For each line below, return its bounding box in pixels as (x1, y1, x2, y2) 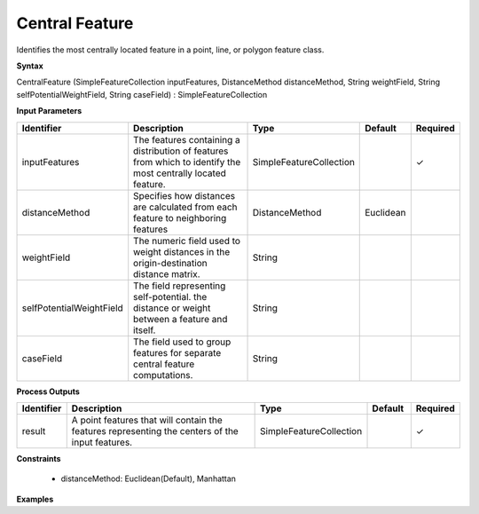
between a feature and (133, 312, 228, 325)
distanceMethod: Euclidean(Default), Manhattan (60, 473, 237, 484)
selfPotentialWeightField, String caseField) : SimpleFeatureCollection (16, 89, 268, 99)
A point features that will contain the (71, 414, 223, 426)
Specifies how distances (133, 189, 235, 202)
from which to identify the (133, 155, 241, 168)
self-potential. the (133, 290, 208, 303)
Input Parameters (16, 106, 82, 116)
